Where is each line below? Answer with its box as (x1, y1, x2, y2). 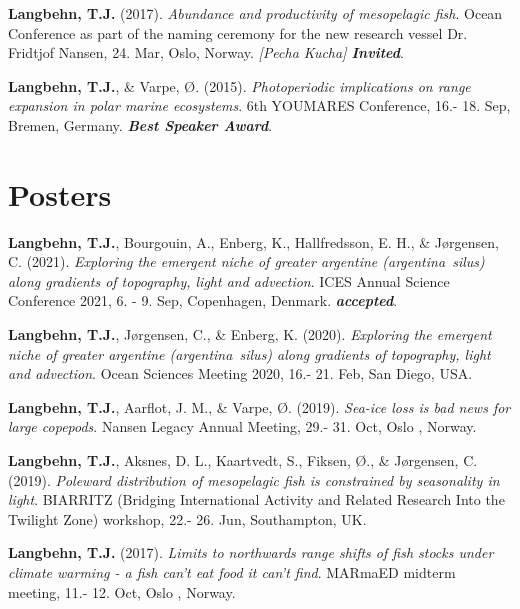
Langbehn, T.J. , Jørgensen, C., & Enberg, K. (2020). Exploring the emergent (8, 324, 492, 345)
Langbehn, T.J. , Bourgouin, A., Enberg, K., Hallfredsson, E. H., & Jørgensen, (8, 231, 499, 252)
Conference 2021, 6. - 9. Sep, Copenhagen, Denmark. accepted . (8, 290, 398, 311)
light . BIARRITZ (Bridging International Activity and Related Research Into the (8, 489, 505, 510)
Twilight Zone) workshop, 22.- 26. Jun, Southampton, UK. (8, 508, 367, 529)
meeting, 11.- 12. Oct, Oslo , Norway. (8, 581, 236, 602)
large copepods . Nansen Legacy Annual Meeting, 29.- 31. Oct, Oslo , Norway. (8, 416, 477, 437)
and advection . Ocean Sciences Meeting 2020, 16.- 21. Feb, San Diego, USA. (8, 363, 473, 384)
